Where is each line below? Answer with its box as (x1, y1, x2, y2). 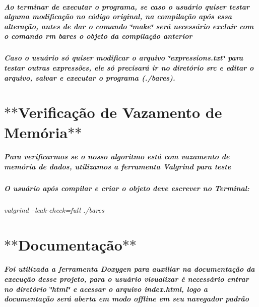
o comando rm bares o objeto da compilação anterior (4, 31, 192, 41)
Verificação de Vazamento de (18, 102, 222, 122)
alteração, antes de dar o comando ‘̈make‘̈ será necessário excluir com (4, 21, 254, 31)
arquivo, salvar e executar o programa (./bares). (4, 72, 175, 83)
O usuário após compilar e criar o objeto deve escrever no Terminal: (4, 182, 249, 193)
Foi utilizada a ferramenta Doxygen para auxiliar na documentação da (4, 264, 255, 274)
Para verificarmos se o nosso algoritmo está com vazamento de (4, 151, 230, 162)
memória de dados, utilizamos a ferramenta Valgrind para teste (4, 161, 231, 171)
